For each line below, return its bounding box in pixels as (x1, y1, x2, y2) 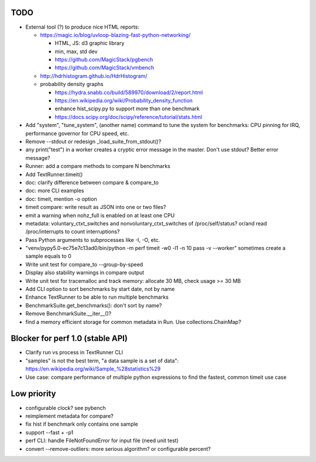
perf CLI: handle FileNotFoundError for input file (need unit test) (25, 437, 179, 444)
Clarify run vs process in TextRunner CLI (25, 349, 123, 356)
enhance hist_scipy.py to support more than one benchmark (54, 105, 200, 112)
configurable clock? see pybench (25, 404, 107, 411)
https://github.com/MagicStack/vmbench (54, 64, 154, 71)
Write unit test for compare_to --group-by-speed (25, 261, 143, 268)
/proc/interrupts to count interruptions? (25, 228, 120, 235)
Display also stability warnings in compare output (25, 269, 145, 276)
